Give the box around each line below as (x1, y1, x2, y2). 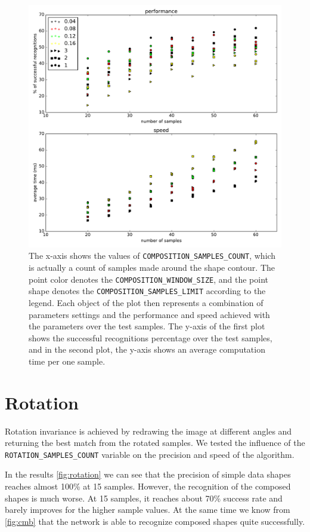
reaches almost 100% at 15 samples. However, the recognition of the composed (5, 480, 291, 493)
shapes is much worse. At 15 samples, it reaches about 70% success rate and (5, 491, 283, 504)
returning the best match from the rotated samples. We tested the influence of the (5, 436, 305, 449)
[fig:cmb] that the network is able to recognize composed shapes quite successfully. (5, 515, 305, 527)
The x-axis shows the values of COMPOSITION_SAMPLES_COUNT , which (29, 249, 276, 262)
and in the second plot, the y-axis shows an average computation (29, 343, 265, 356)
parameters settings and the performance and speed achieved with (29, 308, 270, 320)
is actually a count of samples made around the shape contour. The (29, 261, 275, 274)
